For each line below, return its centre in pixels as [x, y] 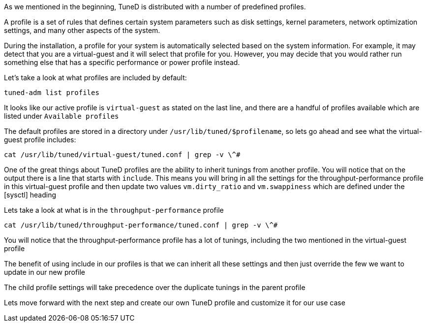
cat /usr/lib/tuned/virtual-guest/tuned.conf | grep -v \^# [122, 155]
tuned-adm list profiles [52, 93]
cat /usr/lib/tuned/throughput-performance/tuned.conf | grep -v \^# [141, 225]
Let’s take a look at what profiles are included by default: [95, 78]
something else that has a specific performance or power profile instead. [122, 62]
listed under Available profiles [61, 116]
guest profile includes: [40, 140]
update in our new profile [45, 272]
